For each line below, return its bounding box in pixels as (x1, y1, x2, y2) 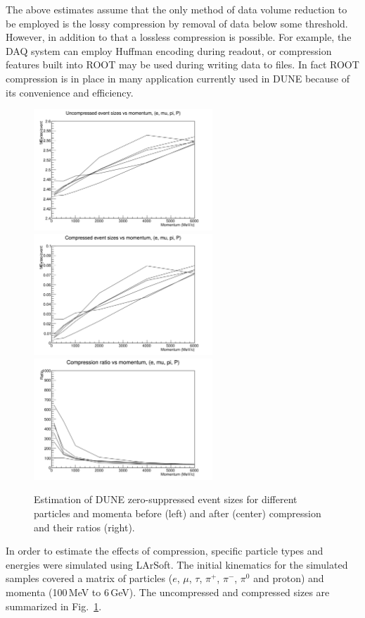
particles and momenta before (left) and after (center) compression (34, 506, 321, 520)
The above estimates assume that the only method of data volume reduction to (6, 2, 347, 16)
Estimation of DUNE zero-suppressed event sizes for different (34, 492, 297, 507)
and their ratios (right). (34, 519, 135, 534)
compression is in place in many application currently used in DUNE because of (6, 70, 350, 85)
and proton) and (253, 571, 324, 586)
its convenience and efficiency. (6, 85, 134, 99)
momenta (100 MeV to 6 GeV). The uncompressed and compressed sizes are (6, 584, 330, 599)
